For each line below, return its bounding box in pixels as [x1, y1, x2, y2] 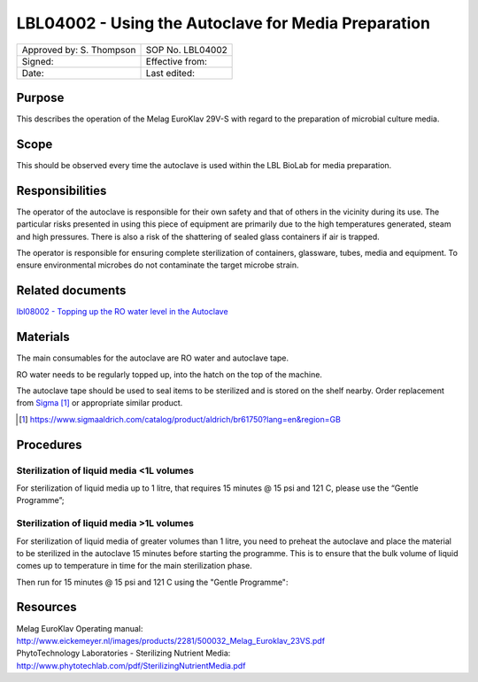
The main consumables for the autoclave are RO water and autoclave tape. [16, 353, 289, 363]
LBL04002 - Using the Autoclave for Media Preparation [16, 13, 431, 33]
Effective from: [145, 55, 208, 67]
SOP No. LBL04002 [145, 43, 227, 56]
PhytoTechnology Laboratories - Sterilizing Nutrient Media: [16, 647, 231, 659]
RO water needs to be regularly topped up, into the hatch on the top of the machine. [16, 368, 323, 380]
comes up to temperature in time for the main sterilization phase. [16, 561, 252, 571]
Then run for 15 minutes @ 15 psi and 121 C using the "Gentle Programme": [16, 577, 289, 587]
